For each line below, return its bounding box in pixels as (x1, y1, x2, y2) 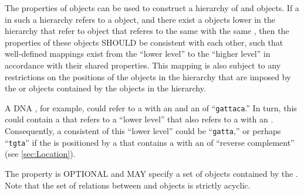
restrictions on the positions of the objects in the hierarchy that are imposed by (5, 70, 291, 83)
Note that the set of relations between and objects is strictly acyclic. (5, 179, 251, 191)
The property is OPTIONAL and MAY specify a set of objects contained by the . (5, 167, 298, 179)
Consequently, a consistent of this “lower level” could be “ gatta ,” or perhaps (5, 125, 281, 136)
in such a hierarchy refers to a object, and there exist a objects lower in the (5, 13, 275, 25)
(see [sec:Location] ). (5, 148, 76, 160)
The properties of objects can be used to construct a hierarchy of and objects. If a (5, 2, 299, 13)
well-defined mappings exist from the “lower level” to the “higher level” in (5, 47, 271, 60)
